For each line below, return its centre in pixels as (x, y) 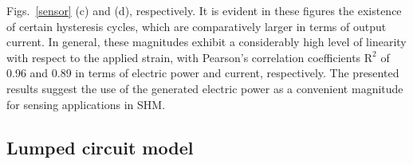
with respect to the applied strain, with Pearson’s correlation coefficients (184, 57)
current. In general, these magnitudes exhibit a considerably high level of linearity (206, 42)
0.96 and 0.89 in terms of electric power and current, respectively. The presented (203, 73)
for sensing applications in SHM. (86, 104)
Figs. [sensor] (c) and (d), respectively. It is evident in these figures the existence (204, 10)
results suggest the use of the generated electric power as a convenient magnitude (205, 88)
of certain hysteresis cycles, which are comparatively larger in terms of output (197, 26)
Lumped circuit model (100, 147)
